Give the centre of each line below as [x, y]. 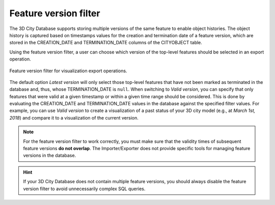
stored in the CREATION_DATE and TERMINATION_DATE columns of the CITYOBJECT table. [106, 43]
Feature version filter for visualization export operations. [68, 71]
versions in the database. [50, 156]
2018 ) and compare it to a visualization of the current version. [74, 118]
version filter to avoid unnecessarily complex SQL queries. [84, 189]
